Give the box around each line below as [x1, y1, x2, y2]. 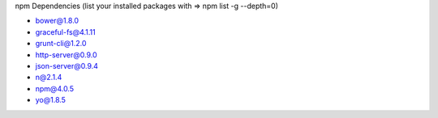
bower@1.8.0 [35, 16, 79, 26]
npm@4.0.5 [35, 83, 75, 93]
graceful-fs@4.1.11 [35, 27, 97, 36]
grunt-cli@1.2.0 [35, 39, 87, 48]
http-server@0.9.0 [35, 49, 97, 60]
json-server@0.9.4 [35, 61, 99, 70]
